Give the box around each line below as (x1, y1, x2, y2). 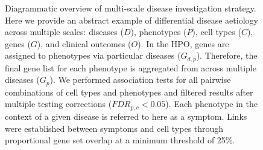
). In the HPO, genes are (138, 37, 229, 50)
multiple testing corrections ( (5, 97, 112, 110)
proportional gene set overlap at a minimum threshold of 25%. (5, 134, 235, 146)
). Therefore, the (196, 49, 258, 62)
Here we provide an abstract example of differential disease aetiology (5, 13, 258, 26)
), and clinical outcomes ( (37, 37, 131, 50)
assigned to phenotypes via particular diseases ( (5, 49, 181, 62)
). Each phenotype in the (165, 97, 258, 110)
